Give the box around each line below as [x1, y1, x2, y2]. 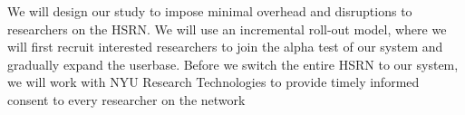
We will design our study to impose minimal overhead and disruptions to [7, 2, 412, 20]
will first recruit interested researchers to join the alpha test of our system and [7, 37, 443, 56]
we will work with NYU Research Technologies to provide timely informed [7, 72, 420, 91]
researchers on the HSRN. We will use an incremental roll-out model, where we [7, 19, 447, 38]
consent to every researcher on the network [7, 90, 246, 109]
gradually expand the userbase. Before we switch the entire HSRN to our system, [7, 54, 459, 73]
